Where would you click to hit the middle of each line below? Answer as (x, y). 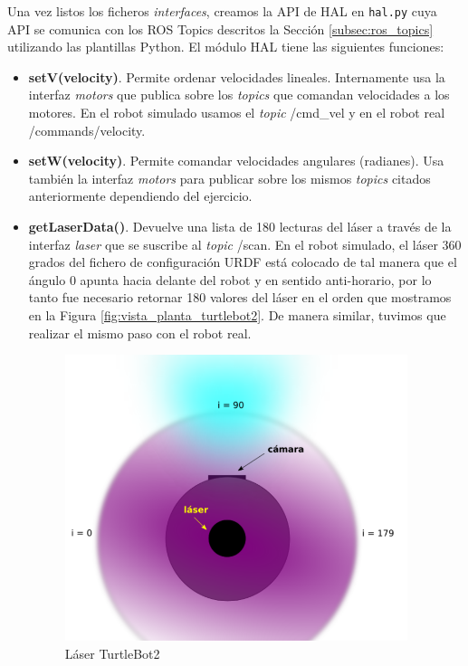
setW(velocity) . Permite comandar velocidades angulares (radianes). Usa (236, 161)
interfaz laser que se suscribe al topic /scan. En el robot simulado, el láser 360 (245, 244)
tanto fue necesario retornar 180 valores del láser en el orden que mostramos (240, 297)
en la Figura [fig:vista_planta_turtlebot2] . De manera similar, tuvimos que (237, 314)
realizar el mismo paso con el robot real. (140, 333)
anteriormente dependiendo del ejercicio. (140, 196)
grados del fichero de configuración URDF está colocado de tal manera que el (243, 262)
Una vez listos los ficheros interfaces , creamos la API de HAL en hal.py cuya (222, 11)
